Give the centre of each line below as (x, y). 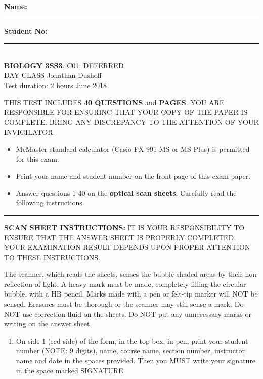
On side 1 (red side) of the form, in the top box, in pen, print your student (132, 340)
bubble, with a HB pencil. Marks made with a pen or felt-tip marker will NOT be (131, 294)
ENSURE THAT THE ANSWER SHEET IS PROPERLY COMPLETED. (120, 237)
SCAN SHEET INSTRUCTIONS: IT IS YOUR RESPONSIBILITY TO (124, 227)
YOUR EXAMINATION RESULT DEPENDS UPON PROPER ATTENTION (127, 247)
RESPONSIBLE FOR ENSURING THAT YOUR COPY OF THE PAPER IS (126, 112)
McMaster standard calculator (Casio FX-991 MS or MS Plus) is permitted (133, 149)
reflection (18, 284)
